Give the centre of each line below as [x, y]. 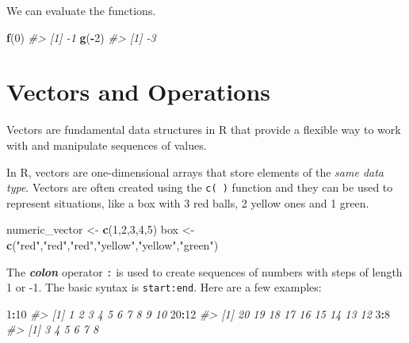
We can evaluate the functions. [81, 10]
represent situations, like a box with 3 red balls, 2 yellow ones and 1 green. [188, 202]
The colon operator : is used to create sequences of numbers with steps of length [204, 271]
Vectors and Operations [139, 91]
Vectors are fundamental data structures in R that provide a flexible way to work [204, 130]
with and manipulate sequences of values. [107, 145]
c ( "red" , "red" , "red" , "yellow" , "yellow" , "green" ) [113, 244]
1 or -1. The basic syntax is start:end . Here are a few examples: [164, 287]
